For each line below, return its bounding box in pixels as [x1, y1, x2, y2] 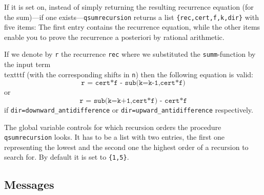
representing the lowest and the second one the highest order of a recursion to [4, 141, 249, 152]
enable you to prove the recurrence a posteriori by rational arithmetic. [4, 31, 225, 42]
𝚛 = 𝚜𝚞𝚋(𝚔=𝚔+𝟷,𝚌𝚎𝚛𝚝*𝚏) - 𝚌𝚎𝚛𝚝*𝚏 [79, 97, 187, 104]
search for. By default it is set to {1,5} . [4, 151, 129, 162]
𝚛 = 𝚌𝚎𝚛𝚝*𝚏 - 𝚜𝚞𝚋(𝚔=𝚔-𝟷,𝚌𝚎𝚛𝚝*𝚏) [81, 79, 186, 87]
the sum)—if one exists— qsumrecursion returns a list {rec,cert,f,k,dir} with [4, 11, 259, 22]
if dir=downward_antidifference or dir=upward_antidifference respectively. [4, 104, 253, 115]
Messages [4, 177, 54, 192]
